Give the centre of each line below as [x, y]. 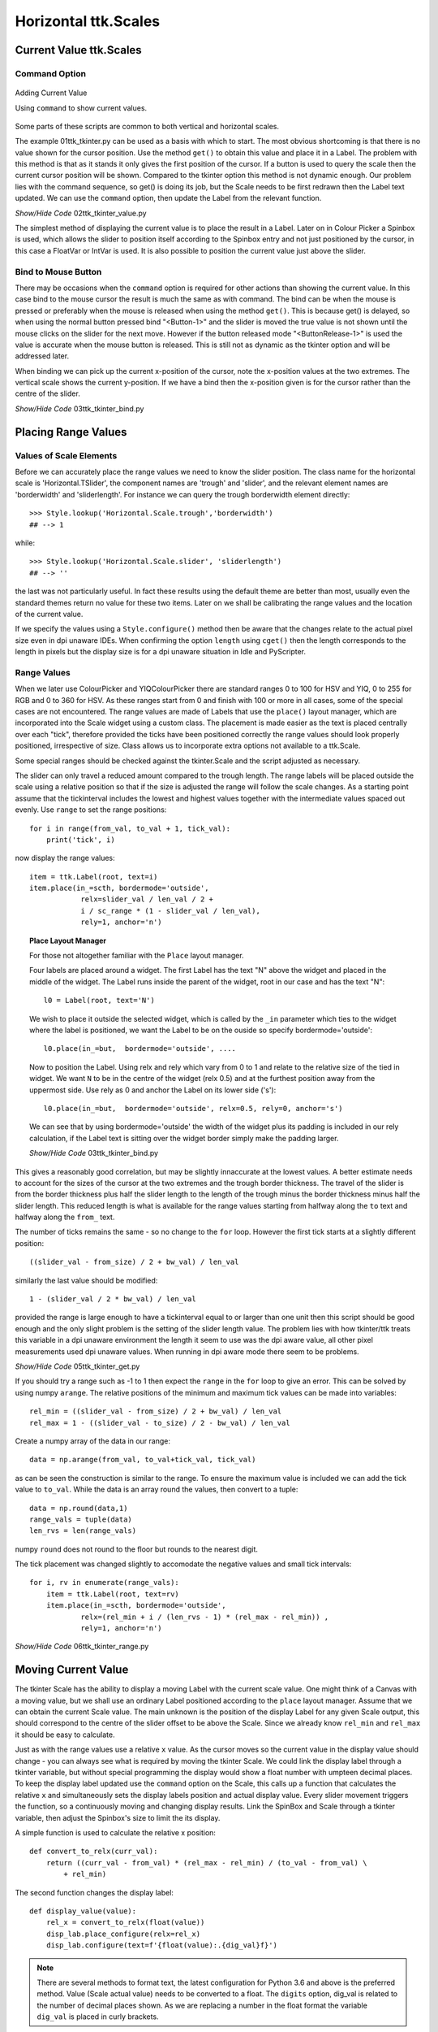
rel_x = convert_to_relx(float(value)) [125, 1923]
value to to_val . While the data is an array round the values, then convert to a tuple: [157, 1489]
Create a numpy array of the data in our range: [92, 1441]
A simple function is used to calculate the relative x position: [116, 1832]
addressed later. [42, 356]
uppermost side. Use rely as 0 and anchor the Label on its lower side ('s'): [153, 1090]
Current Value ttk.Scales [78, 50]
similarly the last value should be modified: [86, 1280]
